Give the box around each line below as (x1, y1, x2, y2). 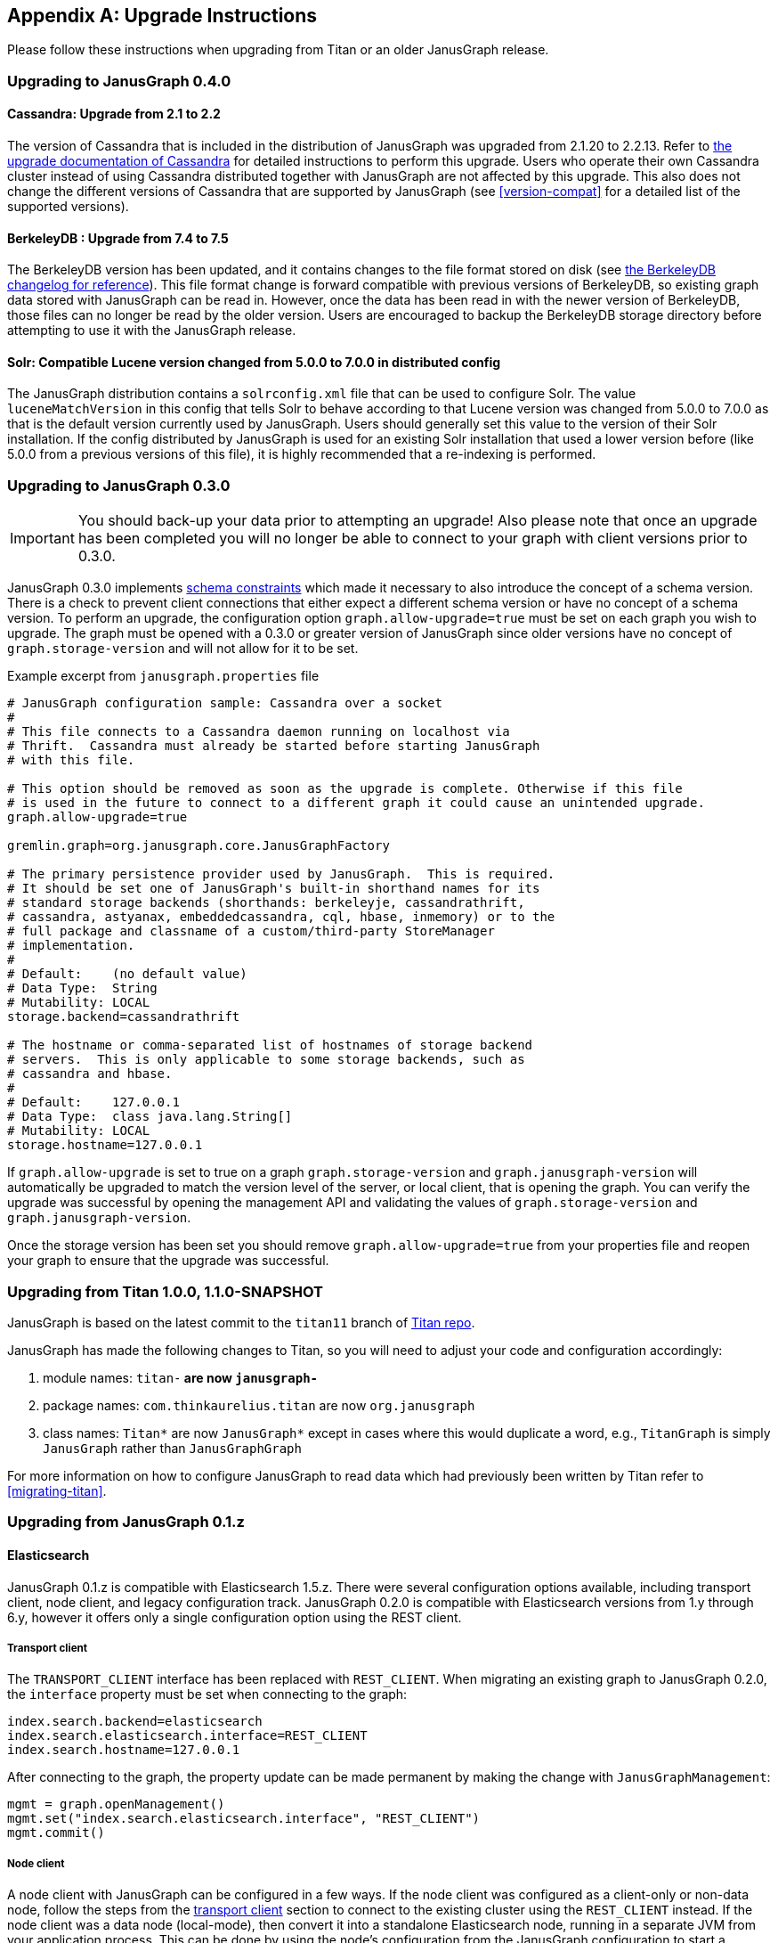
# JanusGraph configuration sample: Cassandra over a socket (7, 696, 442, 711)
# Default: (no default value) (7, 967, 247, 982)
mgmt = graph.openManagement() (7, 1797, 225, 1812)
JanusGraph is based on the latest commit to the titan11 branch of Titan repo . (7, 1314, 475, 1330)
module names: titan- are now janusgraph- (43, 1369, 319, 1385)
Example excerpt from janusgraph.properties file (7, 668, 320, 684)
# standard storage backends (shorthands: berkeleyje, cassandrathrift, (7, 895, 525, 910)
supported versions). (7, 199, 129, 215)
